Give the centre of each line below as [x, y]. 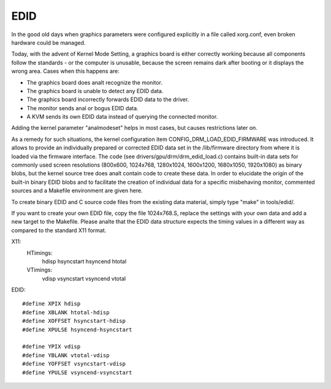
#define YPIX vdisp [51, 347]
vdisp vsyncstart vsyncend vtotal [84, 278]
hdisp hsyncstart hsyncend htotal [84, 261]
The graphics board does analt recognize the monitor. [94, 82]
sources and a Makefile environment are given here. [77, 191]
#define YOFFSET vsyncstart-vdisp [74, 364]
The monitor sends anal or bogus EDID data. [82, 108]
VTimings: [40, 270]
